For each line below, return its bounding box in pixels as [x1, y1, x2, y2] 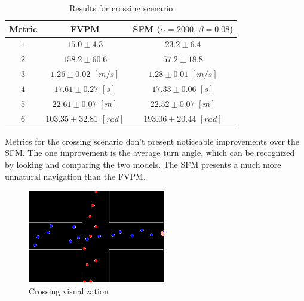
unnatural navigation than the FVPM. [5, 170, 146, 182]
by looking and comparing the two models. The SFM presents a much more [5, 158, 281, 170]
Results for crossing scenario [69, 2, 173, 14]
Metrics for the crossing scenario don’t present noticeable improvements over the [5, 134, 300, 147]
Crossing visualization [29, 285, 109, 297]
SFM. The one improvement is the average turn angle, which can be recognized [5, 146, 295, 159]
